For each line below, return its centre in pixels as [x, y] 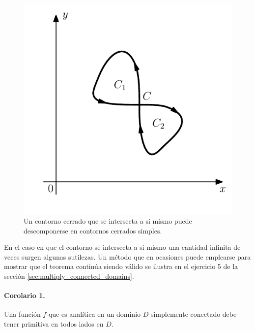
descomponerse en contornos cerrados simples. [93, 230]
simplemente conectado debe [194, 314]
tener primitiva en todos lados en [54, 323]
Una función [22, 314]
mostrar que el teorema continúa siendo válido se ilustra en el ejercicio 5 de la [121, 266]
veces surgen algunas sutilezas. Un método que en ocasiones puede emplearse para [127, 256]
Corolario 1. [25, 295]
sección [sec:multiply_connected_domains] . [69, 276]
